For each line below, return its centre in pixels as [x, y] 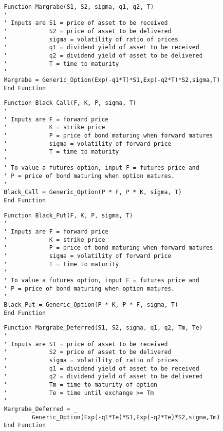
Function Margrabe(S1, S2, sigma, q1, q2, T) [79, 7]
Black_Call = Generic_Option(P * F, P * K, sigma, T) [93, 192]
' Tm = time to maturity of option [81, 384]
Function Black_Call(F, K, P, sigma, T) [70, 103]
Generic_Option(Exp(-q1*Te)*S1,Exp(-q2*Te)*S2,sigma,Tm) [126, 417]
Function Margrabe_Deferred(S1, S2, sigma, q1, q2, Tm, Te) [103, 328]
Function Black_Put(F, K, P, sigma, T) [68, 215]
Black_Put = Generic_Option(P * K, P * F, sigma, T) [91, 304]
